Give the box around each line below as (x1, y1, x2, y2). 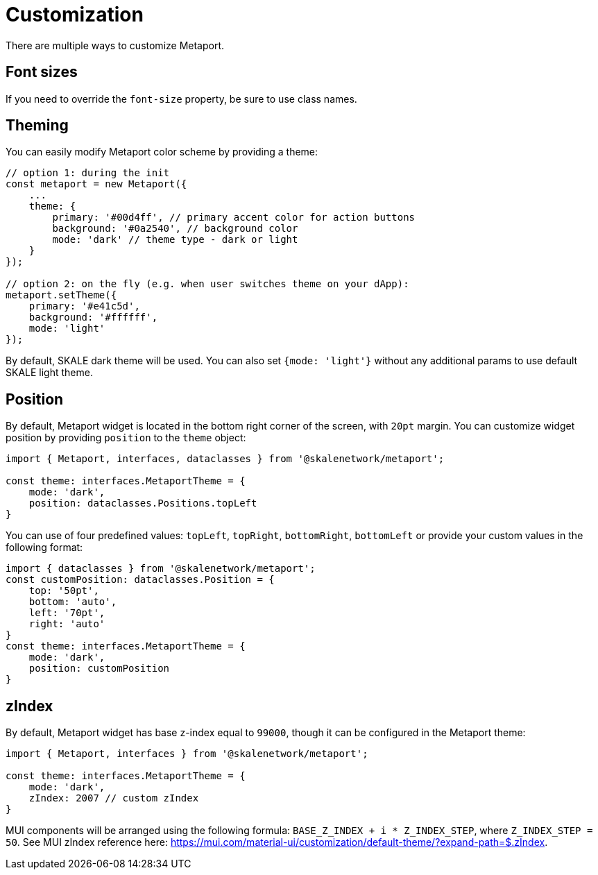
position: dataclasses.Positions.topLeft (28, 498, 257, 509)
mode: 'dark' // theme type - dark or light (52, 234, 298, 246)
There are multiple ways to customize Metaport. (6, 39, 225, 51)
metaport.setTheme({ (6, 289, 117, 301)
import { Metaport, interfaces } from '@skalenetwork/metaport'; (6, 748, 368, 760)
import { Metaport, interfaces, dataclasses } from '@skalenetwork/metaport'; (6, 453, 445, 465)
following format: (6, 541, 83, 554)
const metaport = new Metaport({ (6, 178, 187, 190)
